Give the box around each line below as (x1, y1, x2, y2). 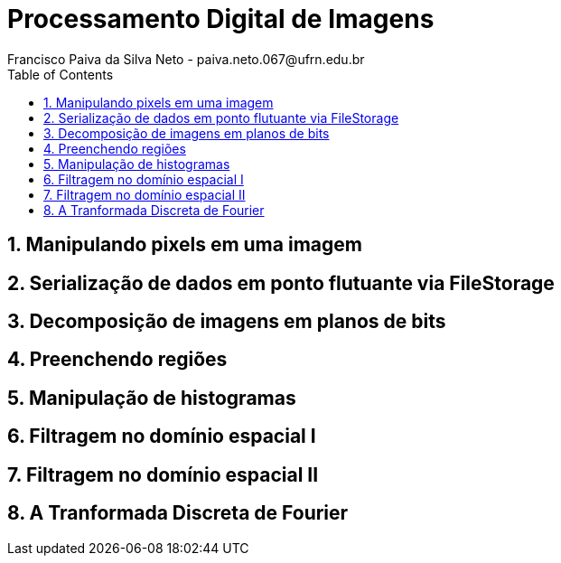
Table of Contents (7, 66, 114, 82)
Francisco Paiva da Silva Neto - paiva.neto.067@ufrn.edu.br (7, 51, 365, 67)
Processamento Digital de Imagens (7, 4, 435, 34)
